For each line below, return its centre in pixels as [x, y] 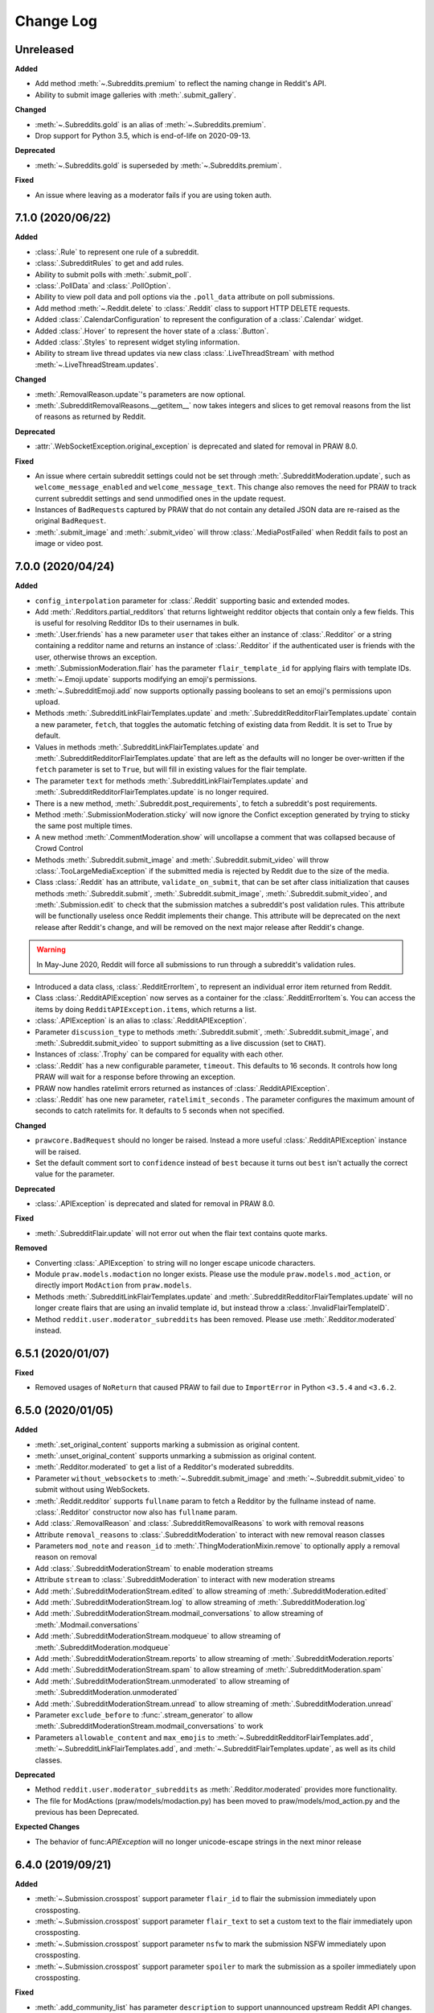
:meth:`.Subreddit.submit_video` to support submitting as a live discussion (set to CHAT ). [180, 1043]
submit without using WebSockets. [92, 1490]
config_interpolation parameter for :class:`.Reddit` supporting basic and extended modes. [192, 601]
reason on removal [66, 1557]
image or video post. [69, 544]
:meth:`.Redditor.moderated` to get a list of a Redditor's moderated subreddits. [165, 1467]
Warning [51, 949]
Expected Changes [47, 1827]
